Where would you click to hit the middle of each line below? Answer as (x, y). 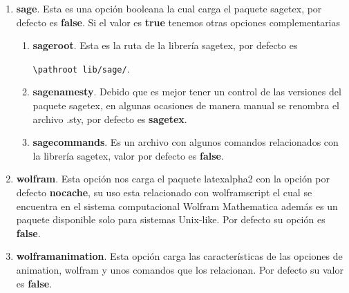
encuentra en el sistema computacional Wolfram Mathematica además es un (177, 206)
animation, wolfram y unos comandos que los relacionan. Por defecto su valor (180, 269)
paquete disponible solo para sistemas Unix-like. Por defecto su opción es (171, 219)
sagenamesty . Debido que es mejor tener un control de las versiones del (187, 92)
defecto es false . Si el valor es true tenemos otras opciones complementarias (178, 22)
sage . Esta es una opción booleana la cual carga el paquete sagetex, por (169, 8)
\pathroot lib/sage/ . (81, 68)
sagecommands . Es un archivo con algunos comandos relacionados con (186, 142)
